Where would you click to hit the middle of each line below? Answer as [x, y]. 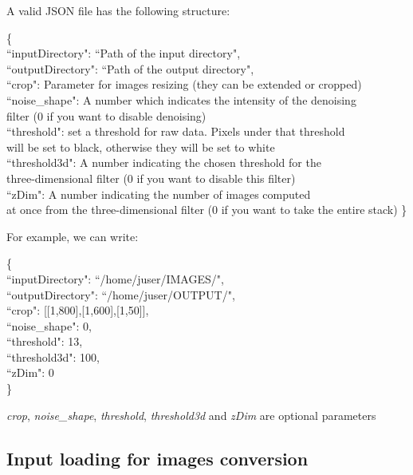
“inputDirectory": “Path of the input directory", [124, 53]
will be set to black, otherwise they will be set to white [141, 146]
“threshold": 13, [45, 341]
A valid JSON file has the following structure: [118, 10]
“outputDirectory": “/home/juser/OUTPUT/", [121, 294]
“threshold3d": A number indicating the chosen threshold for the [164, 162]
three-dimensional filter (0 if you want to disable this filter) [151, 178]
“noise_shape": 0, [49, 325]
